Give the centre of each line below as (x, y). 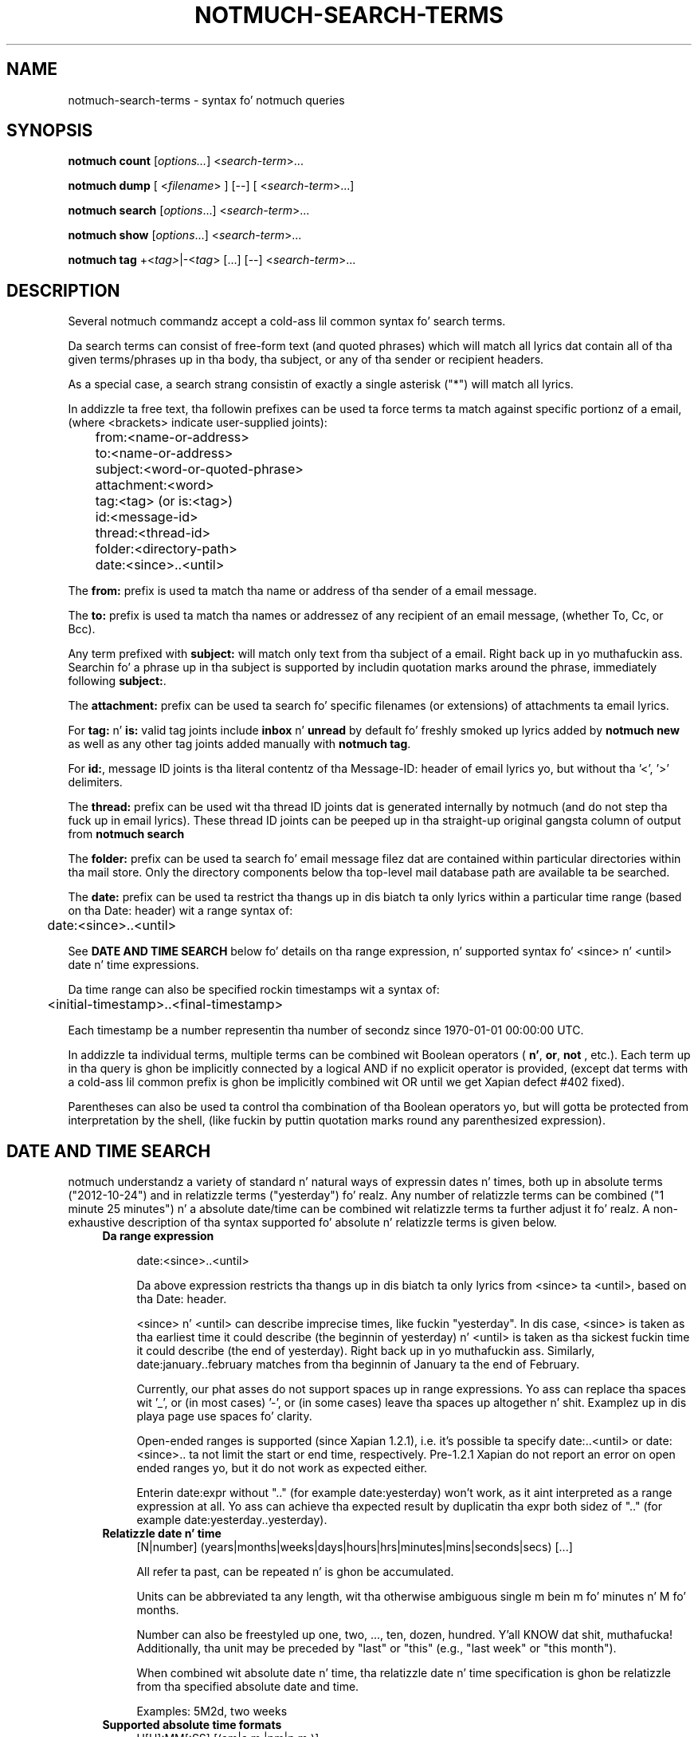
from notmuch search (126, 834)
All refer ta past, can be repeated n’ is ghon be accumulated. (295, 1572)
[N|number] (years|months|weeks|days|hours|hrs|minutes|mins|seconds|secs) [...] (355, 1547)
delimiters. (95, 782)
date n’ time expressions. (133, 965)
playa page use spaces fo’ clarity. (224, 1416)
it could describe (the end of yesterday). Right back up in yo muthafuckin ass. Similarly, (366, 1351)
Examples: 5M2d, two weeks (212, 1711)
